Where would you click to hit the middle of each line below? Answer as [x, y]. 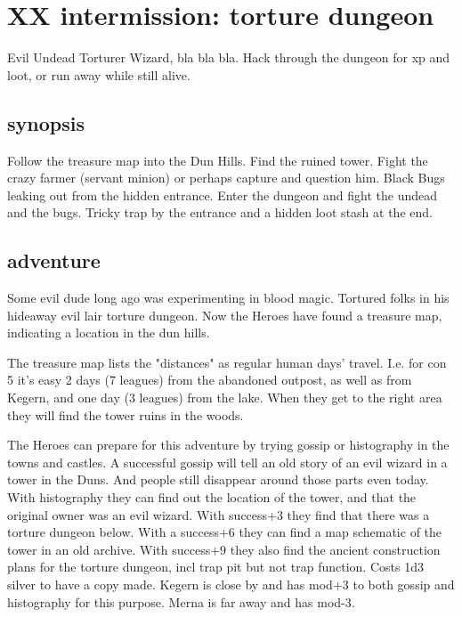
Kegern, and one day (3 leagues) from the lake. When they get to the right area [225, 398]
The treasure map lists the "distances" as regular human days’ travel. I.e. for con [227, 362]
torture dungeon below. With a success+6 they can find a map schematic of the [225, 532]
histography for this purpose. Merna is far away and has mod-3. [181, 601]
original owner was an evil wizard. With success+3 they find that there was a [219, 514]
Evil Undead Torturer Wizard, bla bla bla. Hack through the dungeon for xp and [229, 57]
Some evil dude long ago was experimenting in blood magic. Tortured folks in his [228, 298]
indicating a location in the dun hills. [109, 333]
